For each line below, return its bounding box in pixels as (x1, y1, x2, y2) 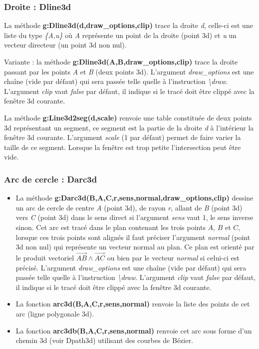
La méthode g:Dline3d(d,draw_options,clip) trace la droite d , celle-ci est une (4, 20, 253, 30)
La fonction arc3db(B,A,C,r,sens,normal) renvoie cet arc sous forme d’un (15, 325, 252, 335)
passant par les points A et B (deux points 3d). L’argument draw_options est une (4, 66, 254, 76)
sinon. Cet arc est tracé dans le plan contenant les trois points (15, 221, 206, 232)
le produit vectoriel (15, 252, 74, 262)
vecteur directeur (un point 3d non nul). (4, 39, 127, 50)
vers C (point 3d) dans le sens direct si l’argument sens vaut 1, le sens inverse (15, 212, 254, 222)
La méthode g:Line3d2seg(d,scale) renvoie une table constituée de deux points (4, 112, 252, 122)
